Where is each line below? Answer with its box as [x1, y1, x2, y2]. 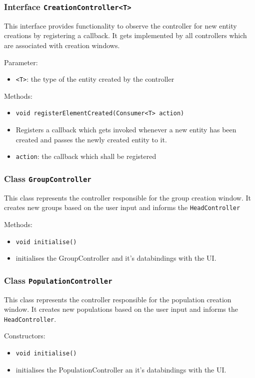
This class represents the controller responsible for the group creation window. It [4, 192, 251, 203]
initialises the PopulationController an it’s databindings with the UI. [15, 364, 226, 374]
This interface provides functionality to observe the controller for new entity [4, 20, 237, 31]
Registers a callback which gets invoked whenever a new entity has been [15, 124, 236, 135]
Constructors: [4, 330, 45, 341]
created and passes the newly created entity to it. [15, 134, 167, 144]
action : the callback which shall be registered [15, 151, 156, 161]
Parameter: [4, 57, 38, 67]
